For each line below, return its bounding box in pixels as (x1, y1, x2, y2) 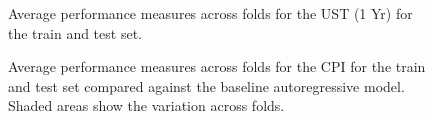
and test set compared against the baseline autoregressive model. (8, 75, 405, 96)
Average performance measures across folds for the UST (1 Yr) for (8, 3, 413, 23)
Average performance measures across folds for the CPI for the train (8, 56, 426, 77)
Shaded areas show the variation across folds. (8, 95, 285, 116)
